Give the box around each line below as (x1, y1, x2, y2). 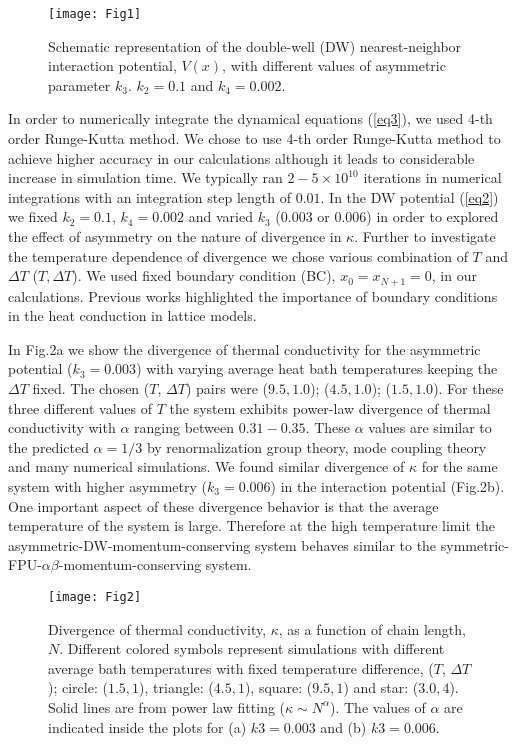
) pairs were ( (185, 378, 269, 399)
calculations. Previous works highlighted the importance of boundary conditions (8, 285, 498, 306)
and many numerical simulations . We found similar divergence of (8, 456, 405, 477)
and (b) (320, 716, 367, 737)
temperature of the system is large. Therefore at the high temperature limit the (8, 515, 495, 536)
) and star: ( (343, 677, 419, 698)
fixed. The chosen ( (32, 378, 150, 399)
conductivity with (8, 417, 116, 438)
